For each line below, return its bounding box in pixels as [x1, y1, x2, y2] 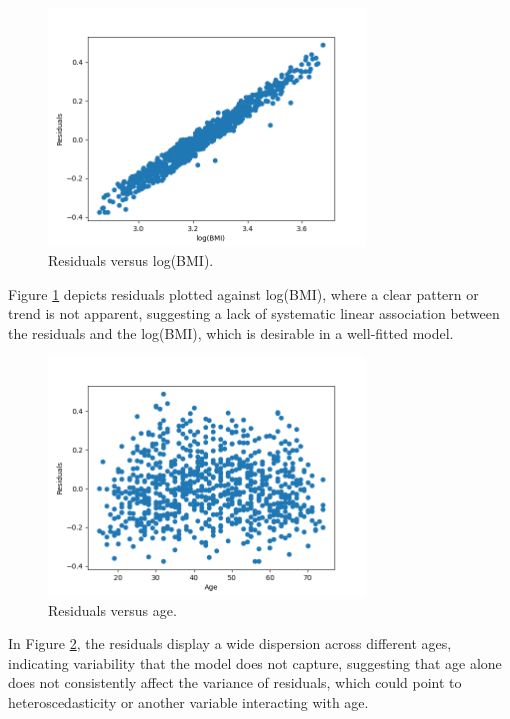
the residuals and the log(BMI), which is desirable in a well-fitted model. [8, 322, 454, 343]
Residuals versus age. [48, 599, 177, 620]
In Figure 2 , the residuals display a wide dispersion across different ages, [8, 633, 452, 654]
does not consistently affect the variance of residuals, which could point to [8, 672, 462, 693]
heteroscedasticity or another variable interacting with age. [8, 691, 369, 712]
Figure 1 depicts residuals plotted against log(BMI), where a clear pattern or [8, 283, 479, 304]
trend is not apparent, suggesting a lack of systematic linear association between [8, 303, 500, 324]
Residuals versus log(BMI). [48, 250, 214, 271]
